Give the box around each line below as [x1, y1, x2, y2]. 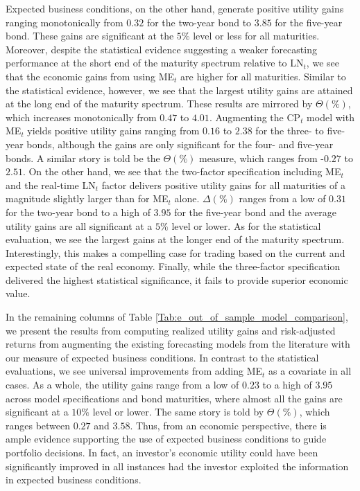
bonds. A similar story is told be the [6, 150, 160, 165]
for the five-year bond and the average [174, 204, 337, 219]
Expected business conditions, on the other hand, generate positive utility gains [6, 1, 344, 15]
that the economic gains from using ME [6, 69, 175, 83]
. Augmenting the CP [209, 109, 301, 124]
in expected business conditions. [6, 472, 142, 487]
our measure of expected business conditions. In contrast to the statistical [6, 350, 319, 364]
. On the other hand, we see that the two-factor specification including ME [22, 164, 341, 179]
